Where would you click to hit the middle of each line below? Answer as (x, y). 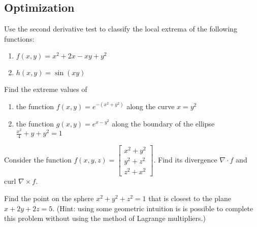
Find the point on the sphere (49, 198)
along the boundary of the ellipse (163, 123)
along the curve (151, 106)
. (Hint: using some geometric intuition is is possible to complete (153, 208)
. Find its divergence (185, 160)
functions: (19, 38)
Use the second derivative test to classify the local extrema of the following (121, 29)
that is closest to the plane (190, 198)
